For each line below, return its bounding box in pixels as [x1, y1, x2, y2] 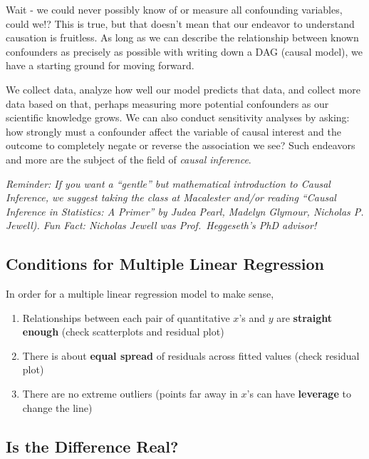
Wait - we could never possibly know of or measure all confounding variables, [6, 2, 343, 16]
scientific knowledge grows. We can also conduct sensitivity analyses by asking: [6, 110, 350, 125]
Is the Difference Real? [6, 435, 179, 457]
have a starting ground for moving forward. [6, 58, 194, 73]
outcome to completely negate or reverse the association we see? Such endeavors [6, 138, 355, 153]
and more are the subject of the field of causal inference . [6, 151, 251, 166]
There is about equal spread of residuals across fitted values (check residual [22, 348, 360, 363]
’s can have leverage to [246, 386, 351, 401]
